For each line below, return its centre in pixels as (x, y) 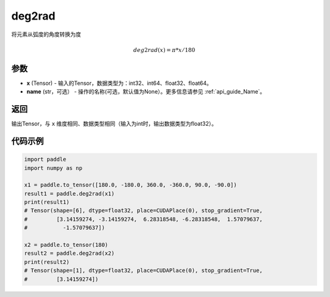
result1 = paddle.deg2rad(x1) (69, 193)
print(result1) (47, 202)
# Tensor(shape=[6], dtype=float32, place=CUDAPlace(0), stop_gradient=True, (143, 211)
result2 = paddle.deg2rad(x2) (69, 253)
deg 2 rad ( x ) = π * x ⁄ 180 (164, 50)
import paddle (45, 159)
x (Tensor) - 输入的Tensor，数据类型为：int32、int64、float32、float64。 (119, 83)
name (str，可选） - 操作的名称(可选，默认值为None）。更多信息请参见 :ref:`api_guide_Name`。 (146, 92)
